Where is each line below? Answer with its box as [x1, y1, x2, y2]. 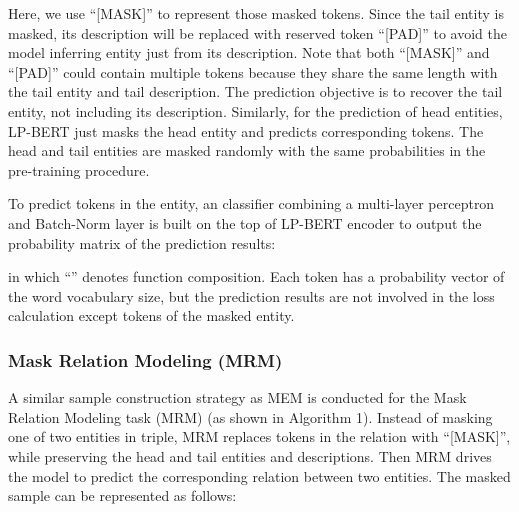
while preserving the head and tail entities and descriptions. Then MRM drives [8, 445, 492, 466]
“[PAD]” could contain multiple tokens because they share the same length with [8, 61, 498, 82]
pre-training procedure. [8, 159, 150, 180]
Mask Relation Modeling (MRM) [8, 347, 283, 372]
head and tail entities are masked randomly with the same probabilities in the [8, 140, 486, 161]
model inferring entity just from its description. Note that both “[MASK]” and [8, 42, 490, 63]
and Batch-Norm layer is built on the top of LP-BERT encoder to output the [8, 212, 482, 233]
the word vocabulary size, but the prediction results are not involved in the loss [8, 285, 495, 306]
